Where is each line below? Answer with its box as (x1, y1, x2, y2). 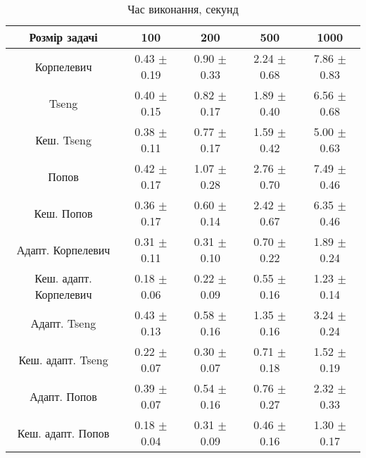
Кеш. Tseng (35, 131, 91, 148)
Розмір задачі (29, 29, 98, 45)
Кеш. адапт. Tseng (18, 351, 108, 368)
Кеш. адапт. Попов (17, 424, 110, 441)
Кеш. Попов (34, 204, 93, 221)
